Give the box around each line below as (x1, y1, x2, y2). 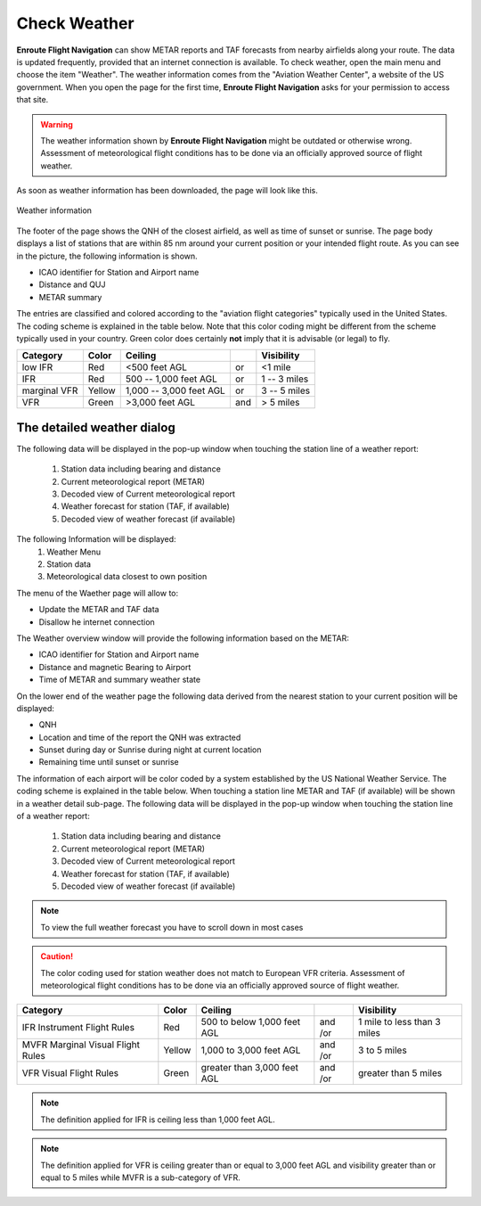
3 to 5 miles (357, 1044, 407, 1056)
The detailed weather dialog (16, 420, 175, 435)
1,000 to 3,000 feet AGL (200, 1044, 301, 1056)
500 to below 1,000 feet (200, 1016, 301, 1029)
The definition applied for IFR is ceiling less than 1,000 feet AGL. (40, 1114, 275, 1125)
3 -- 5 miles (261, 384, 311, 397)
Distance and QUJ (38, 279, 106, 290)
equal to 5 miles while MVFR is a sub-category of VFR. (40, 1172, 240, 1183)
